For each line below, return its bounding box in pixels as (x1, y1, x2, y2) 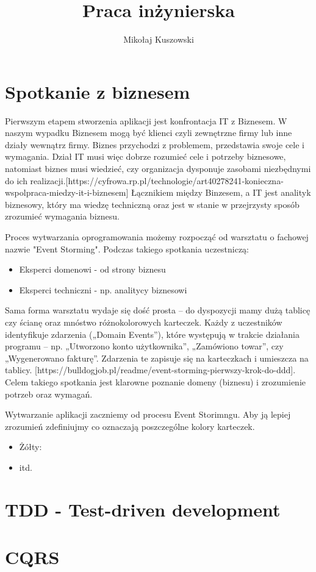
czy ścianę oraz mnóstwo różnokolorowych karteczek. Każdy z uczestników (5, 315, 282, 328)
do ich (5, 174, 27, 187)
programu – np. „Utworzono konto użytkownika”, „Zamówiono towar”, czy (5, 340, 284, 352)
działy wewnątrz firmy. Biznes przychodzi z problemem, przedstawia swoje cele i (5, 138, 304, 151)
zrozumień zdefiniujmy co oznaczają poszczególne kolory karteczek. (5, 420, 255, 432)
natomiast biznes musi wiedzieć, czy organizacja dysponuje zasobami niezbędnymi (5, 162, 311, 175)
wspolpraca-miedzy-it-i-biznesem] (5, 186, 129, 199)
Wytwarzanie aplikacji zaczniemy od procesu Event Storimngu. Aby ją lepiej (5, 408, 291, 421)
